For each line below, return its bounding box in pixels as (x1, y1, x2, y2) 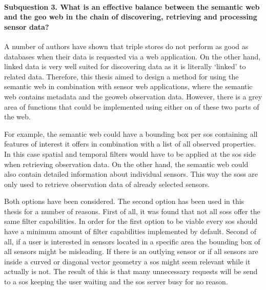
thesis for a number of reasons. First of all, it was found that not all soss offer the (4, 205, 260, 216)
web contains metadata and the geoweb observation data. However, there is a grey (4, 91, 262, 101)
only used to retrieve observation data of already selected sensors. (4, 178, 210, 189)
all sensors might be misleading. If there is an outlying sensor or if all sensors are (4, 246, 258, 257)
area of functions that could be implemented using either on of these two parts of (4, 101, 259, 112)
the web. (4, 111, 31, 122)
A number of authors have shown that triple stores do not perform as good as (4, 40, 249, 51)
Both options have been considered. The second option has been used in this (4, 196, 244, 206)
